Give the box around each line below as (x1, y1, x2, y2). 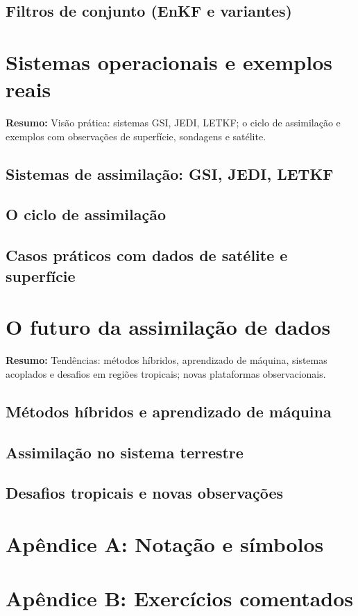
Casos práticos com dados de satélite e (6, 244, 288, 266)
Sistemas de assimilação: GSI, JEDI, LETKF (6, 163, 334, 184)
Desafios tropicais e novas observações (6, 482, 284, 503)
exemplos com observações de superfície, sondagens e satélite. (6, 128, 266, 143)
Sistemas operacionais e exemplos (6, 47, 332, 76)
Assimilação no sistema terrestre (6, 441, 244, 463)
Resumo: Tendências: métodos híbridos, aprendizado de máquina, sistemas (6, 353, 327, 367)
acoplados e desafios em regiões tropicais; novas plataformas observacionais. (6, 366, 326, 381)
